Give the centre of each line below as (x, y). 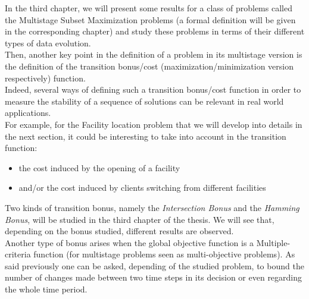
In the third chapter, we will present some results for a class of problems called (149, 8)
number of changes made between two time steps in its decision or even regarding (154, 277)
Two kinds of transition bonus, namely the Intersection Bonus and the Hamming (152, 207)
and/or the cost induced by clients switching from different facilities (142, 188)
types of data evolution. (48, 43)
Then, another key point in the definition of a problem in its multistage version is (154, 54)
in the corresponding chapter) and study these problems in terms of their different (155, 31)
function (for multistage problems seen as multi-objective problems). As (164, 254)
